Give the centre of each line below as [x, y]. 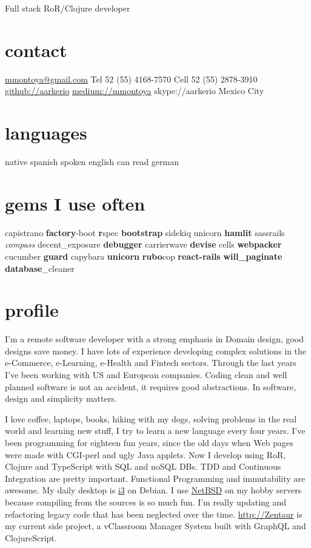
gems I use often [75, 203]
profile [32, 310]
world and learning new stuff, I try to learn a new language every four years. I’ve [155, 431]
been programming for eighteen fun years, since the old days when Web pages [149, 442]
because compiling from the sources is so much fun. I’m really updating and [146, 502]
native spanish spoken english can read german [92, 162]
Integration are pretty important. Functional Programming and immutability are [155, 478]
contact [36, 49]
